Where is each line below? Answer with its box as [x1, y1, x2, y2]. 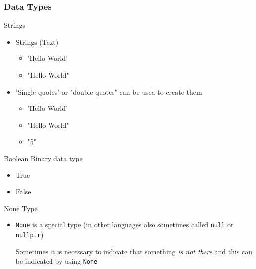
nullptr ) [15, 229, 44, 239]
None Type [4, 203, 38, 213]
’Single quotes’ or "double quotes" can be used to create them [15, 86, 202, 97]
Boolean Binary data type [4, 153, 83, 163]
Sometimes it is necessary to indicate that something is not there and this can [15, 246, 253, 256]
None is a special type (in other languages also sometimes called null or [15, 219, 234, 230]
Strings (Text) [15, 36, 59, 47]
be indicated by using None [15, 256, 98, 266]
